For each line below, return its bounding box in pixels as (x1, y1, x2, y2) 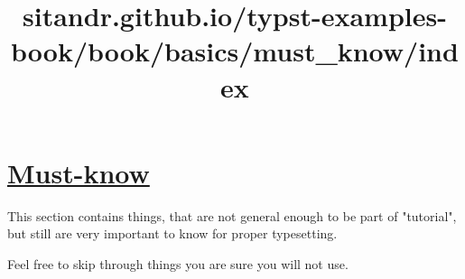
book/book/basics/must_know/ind (11, 33, 459, 70)
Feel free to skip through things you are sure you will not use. (7, 254, 349, 273)
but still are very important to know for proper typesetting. (7, 224, 338, 243)
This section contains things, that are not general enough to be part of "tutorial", (7, 206, 457, 225)
